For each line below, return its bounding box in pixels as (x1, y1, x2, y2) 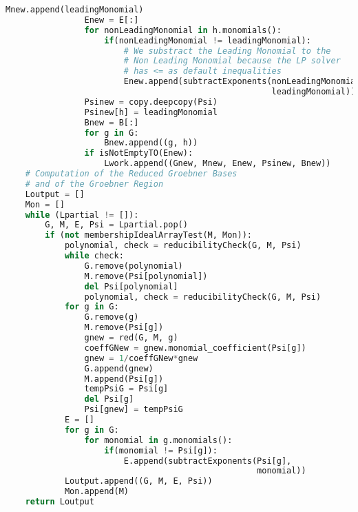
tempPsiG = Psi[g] (84, 384, 169, 394)
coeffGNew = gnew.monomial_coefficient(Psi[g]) (84, 342, 306, 353)
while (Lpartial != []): (25, 209, 139, 220)
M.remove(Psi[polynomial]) (84, 271, 208, 281)
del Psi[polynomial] (84, 281, 178, 291)
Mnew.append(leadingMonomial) (6, 5, 144, 14)
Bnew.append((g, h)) (104, 138, 198, 148)
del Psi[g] (84, 394, 134, 405)
